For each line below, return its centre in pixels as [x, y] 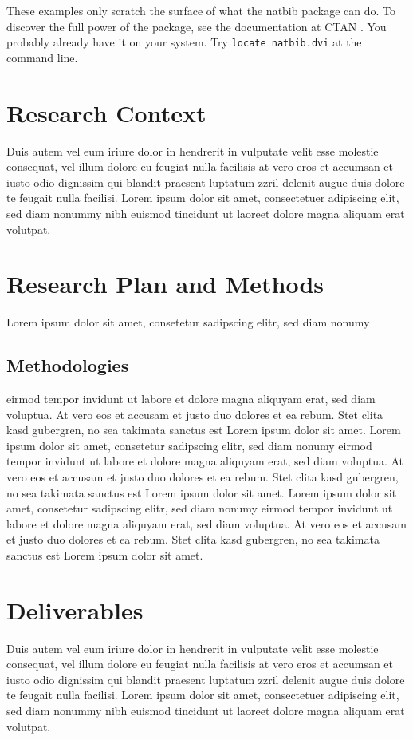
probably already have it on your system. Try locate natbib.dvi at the [184, 42]
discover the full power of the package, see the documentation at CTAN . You [197, 26]
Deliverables [75, 609]
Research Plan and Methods [165, 284]
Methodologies [68, 365]
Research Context [106, 112]
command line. [42, 57]
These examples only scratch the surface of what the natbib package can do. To [201, 10]
